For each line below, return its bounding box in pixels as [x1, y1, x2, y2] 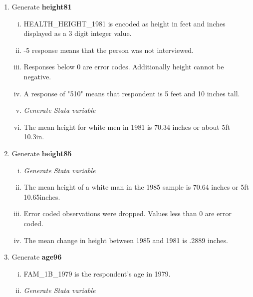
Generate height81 [11, 1, 72, 11]
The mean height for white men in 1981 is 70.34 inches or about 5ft [23, 121, 231, 132]
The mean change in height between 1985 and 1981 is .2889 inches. [23, 235, 228, 245]
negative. [23, 71, 51, 81]
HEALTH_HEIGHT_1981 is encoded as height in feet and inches [23, 18, 226, 28]
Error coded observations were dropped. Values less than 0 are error [23, 208, 232, 219]
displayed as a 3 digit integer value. [23, 28, 132, 38]
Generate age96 [11, 252, 62, 262]
